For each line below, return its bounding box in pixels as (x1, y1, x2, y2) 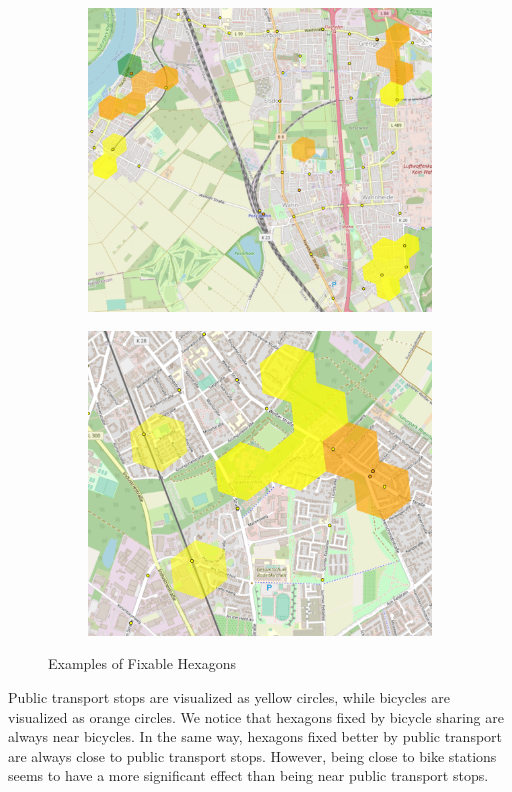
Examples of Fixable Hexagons (48, 653, 236, 674)
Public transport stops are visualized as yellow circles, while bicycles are (8, 687, 450, 708)
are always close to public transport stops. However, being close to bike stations (8, 745, 497, 766)
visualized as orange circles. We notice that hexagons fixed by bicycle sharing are (8, 706, 504, 727)
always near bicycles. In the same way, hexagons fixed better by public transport (8, 726, 503, 747)
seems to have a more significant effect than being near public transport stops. (8, 765, 489, 786)
